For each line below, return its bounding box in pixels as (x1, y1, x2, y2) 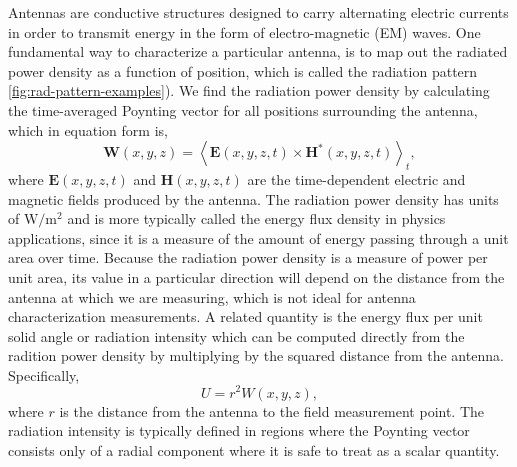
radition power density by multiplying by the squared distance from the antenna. (8, 345, 504, 366)
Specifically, (8, 364, 80, 385)
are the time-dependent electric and (247, 168, 466, 189)
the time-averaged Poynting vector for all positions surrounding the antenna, (8, 99, 478, 120)
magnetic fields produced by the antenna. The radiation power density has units (8, 188, 499, 209)
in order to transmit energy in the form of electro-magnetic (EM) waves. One (8, 21, 481, 42)
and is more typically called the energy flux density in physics (67, 208, 446, 229)
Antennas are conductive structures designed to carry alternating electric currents (8, 2, 509, 22)
